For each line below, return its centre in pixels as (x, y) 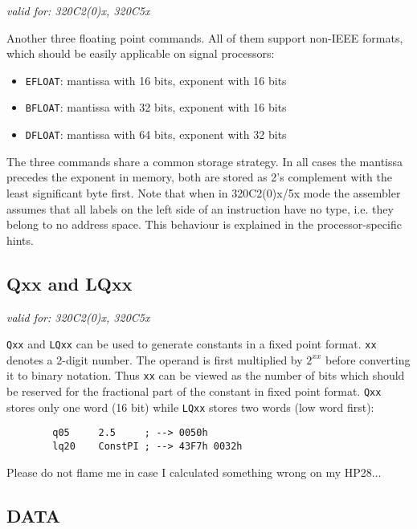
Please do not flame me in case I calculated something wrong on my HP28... (194, 472)
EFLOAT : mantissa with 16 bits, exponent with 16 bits (156, 80)
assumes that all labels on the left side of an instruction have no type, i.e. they (200, 208)
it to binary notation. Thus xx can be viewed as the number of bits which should (206, 375)
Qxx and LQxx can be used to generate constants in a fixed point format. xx (192, 344)
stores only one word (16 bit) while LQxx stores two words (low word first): (190, 407)
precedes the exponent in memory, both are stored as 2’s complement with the (199, 177)
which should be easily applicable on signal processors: (141, 53)
